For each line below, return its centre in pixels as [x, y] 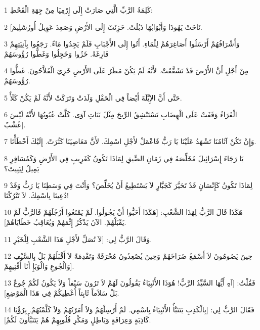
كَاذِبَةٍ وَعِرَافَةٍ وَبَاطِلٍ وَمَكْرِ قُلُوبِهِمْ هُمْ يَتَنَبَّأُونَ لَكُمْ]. [78, 320]
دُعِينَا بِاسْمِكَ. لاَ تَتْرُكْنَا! [36, 195]
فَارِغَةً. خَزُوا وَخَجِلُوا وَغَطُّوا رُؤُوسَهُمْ [56, 53]
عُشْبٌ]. [15, 124]
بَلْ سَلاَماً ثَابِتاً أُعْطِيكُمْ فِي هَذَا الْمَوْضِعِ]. [62, 292]
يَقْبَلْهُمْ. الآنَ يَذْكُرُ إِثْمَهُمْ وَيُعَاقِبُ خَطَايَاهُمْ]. [65, 222]
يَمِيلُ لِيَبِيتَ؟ [22, 168]
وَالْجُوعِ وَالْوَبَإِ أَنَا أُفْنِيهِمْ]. [39, 266]
